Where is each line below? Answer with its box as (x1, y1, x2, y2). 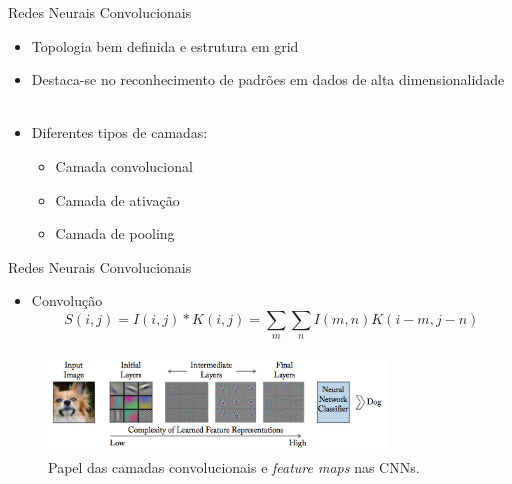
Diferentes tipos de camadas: (31, 122, 208, 143)
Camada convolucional (55, 155, 193, 176)
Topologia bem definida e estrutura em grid (31, 35, 299, 56)
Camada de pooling (55, 223, 175, 244)
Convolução (31, 290, 103, 311)
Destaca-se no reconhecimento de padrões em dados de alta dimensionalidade (31, 69, 505, 90)
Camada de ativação (55, 189, 180, 210)
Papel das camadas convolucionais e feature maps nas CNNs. (48, 456, 420, 477)
